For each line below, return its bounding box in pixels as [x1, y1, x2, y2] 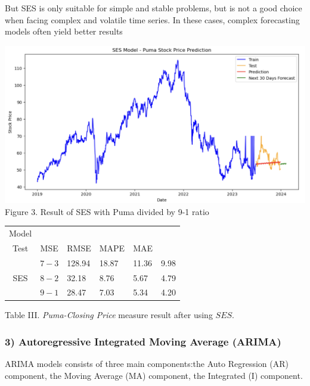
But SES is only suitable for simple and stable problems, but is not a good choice [5, 2, 302, 14]
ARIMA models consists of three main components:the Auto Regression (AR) [5, 357, 289, 370]
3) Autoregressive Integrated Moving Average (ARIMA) [5, 334, 281, 348]
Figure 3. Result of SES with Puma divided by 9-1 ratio [5, 205, 209, 217]
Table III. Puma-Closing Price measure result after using [5, 309, 213, 321]
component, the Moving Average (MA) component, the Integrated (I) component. [5, 369, 303, 381]
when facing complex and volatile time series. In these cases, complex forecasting [5, 13, 300, 26]
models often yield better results [5, 25, 123, 38]
